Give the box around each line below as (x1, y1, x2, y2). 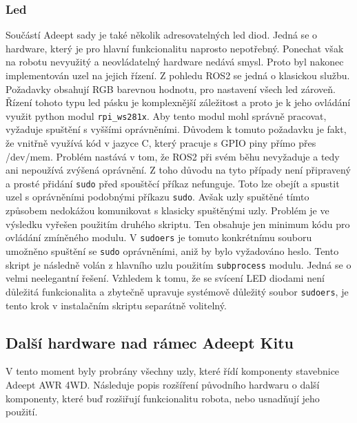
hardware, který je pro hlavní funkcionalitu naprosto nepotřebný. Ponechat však (6, 41, 344, 55)
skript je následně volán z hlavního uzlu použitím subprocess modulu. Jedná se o (6, 257, 351, 271)
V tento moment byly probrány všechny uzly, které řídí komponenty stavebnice (6, 364, 340, 378)
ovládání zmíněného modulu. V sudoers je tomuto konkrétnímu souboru (6, 230, 312, 245)
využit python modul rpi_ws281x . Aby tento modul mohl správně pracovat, (6, 108, 327, 123)
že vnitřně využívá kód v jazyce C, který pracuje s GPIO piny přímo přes (6, 136, 316, 150)
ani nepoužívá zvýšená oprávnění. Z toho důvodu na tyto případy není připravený (6, 163, 351, 177)
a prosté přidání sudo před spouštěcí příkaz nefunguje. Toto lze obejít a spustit (6, 176, 340, 190)
